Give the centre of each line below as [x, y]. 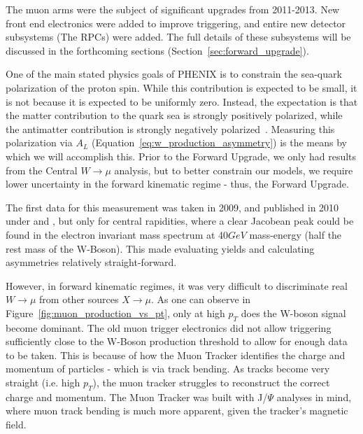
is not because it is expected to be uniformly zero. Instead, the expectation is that [182, 101]
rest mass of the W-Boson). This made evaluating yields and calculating [160, 248]
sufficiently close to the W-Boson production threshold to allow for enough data [177, 341]
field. [16, 425]
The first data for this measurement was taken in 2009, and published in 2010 [172, 207]
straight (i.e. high [43, 383]
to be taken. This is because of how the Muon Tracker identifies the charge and [176, 355]
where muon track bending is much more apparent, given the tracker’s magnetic [177, 411]
